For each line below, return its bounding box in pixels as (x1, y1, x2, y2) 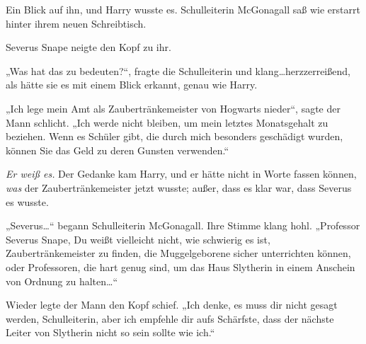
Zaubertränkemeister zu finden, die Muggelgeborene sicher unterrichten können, (6, 246, 351, 260)
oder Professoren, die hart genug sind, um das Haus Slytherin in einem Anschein (6, 259, 355, 274)
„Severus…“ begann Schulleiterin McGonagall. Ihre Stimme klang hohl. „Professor (6, 218, 360, 233)
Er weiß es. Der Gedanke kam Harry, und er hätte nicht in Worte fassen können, (6, 166, 357, 181)
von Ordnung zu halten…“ (6, 273, 118, 288)
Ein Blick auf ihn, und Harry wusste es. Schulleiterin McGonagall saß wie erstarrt (6, 2, 360, 16)
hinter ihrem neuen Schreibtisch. (6, 16, 147, 30)
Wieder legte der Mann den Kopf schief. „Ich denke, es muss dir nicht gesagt (6, 297, 338, 312)
